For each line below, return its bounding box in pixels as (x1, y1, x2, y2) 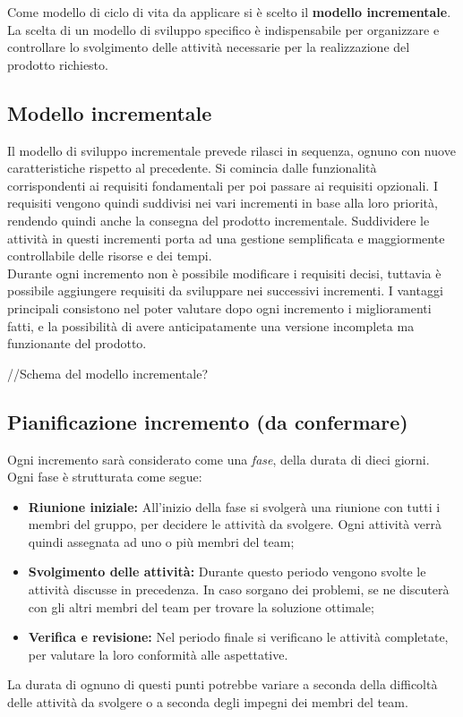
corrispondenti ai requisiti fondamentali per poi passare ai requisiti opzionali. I (7, 175, 438, 194)
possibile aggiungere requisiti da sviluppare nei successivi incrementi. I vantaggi (7, 281, 443, 300)
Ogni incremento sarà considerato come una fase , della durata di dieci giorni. (7, 449, 430, 468)
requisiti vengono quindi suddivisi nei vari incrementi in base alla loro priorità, (7, 193, 438, 212)
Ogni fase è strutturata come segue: (7, 467, 202, 486)
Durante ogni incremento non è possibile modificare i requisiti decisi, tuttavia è (7, 263, 442, 282)
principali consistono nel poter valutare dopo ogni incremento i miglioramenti (7, 298, 432, 317)
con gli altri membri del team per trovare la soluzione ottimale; (28, 597, 374, 616)
